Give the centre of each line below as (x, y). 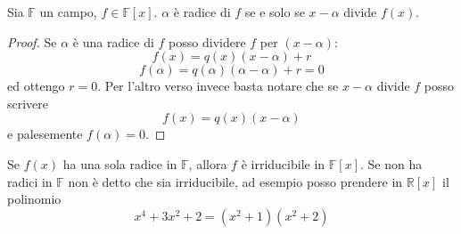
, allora (208, 163)
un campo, (68, 12)
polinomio (34, 199)
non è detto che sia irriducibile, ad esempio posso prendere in (235, 181)
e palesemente (45, 134)
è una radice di (113, 41)
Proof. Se (32, 41)
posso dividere (207, 41)
